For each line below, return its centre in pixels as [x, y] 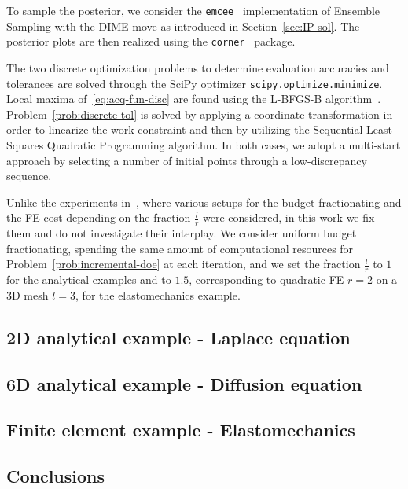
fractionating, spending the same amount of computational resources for [180, 248]
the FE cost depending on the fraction [99, 217]
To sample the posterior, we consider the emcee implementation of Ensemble [193, 10]
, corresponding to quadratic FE [266, 279]
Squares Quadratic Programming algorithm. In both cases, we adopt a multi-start [204, 144]
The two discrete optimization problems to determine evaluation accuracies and [198, 67]
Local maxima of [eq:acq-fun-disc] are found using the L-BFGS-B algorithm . [194, 99]
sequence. [29, 176]
